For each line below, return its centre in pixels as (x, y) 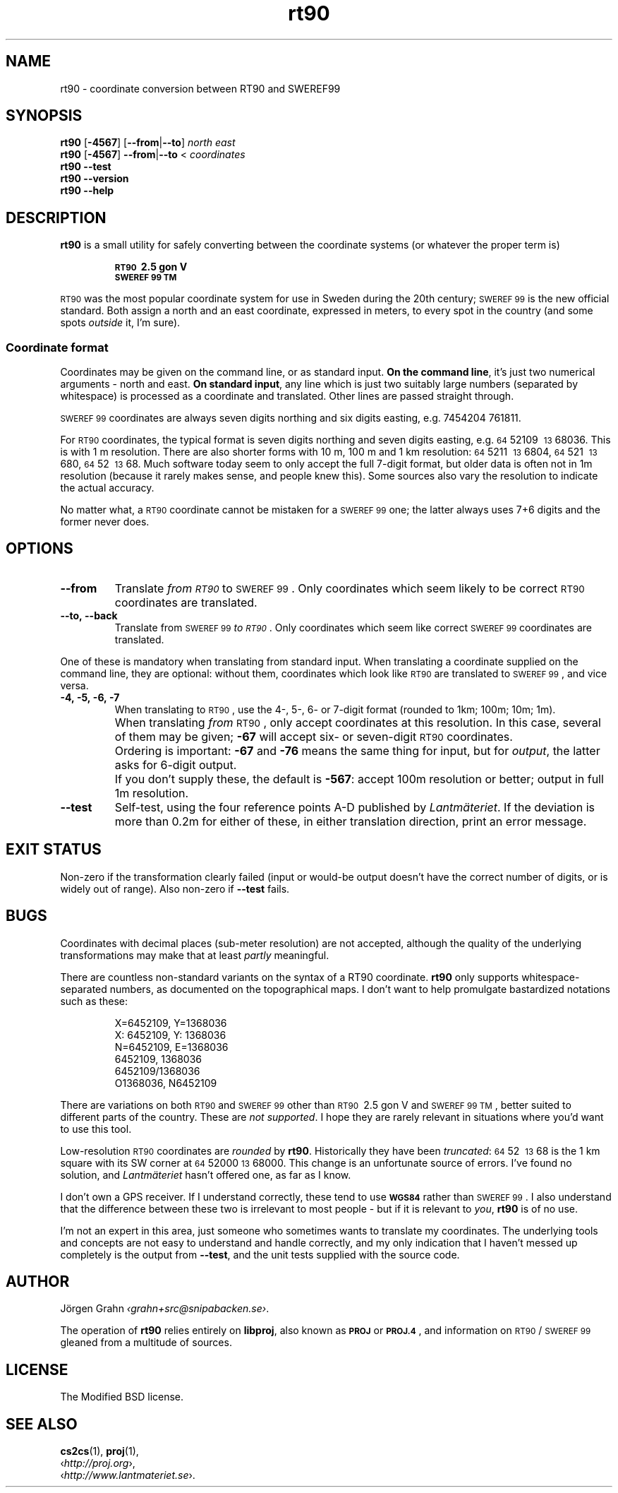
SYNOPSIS (44, 116)
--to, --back (89, 615)
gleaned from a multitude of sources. (146, 1343)
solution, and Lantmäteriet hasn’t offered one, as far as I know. (206, 1174)
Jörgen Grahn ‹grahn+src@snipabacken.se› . (165, 1309)
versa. (74, 685)
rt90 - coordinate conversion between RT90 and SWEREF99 (200, 88)
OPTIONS (40, 549)
